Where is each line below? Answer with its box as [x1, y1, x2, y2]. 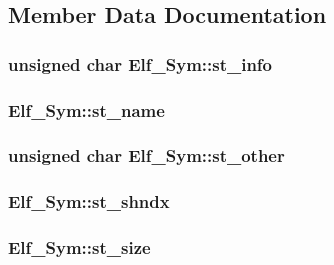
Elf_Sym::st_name [8, 97, 165, 122]
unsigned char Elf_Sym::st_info [8, 51, 273, 76]
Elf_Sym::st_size [8, 235, 151, 260]
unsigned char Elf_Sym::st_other [8, 143, 285, 168]
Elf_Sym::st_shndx [8, 189, 170, 214]
